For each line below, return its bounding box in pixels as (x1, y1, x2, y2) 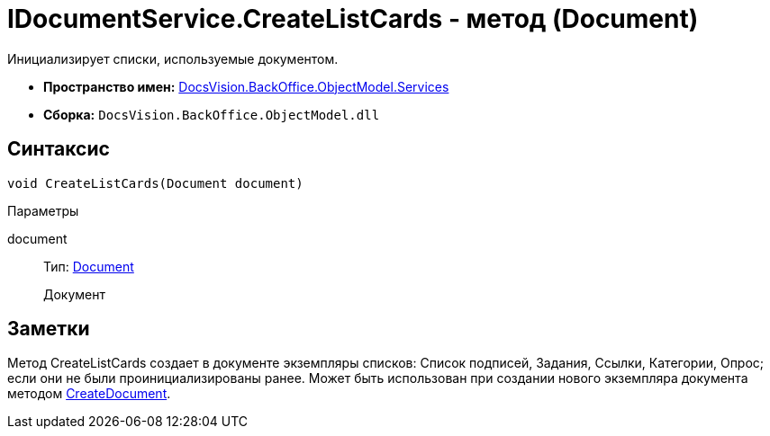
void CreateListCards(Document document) (7, 175, 303, 191)
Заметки (7, 317, 90, 341)
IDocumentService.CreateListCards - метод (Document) (7, 4, 699, 34)
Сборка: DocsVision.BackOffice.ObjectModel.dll (43, 106, 380, 122)
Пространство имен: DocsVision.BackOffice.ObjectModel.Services (43, 78, 449, 94)
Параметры (7, 202, 79, 218)
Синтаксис (7, 138, 110, 161)
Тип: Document (43, 258, 134, 274)
